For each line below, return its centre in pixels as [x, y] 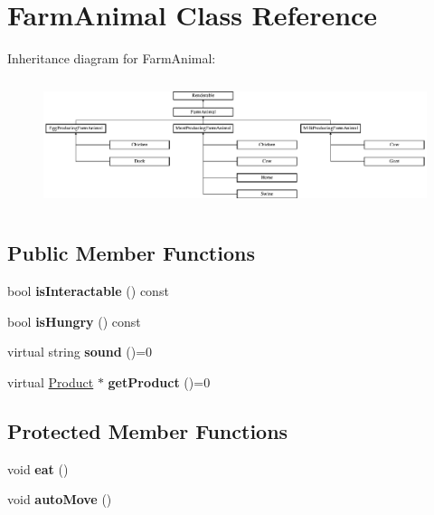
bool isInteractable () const [88, 291]
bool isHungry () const [74, 321]
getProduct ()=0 [159, 382]
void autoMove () [60, 499]
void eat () [38, 468]
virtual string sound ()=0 [80, 352]
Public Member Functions [131, 253]
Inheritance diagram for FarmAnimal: [112, 58]
